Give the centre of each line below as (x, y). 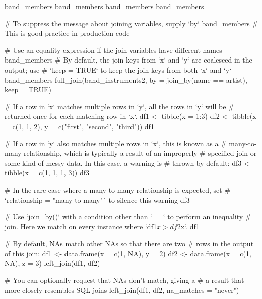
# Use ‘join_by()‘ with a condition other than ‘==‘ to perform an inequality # (128, 217)
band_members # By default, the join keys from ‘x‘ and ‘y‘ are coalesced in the (128, 60)
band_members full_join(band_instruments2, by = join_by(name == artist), (126, 79)
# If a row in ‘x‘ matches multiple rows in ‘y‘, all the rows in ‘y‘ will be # (119, 106)
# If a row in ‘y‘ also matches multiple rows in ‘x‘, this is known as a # (116, 143)
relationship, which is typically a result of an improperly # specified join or (140, 153)
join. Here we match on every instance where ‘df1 (81, 226)
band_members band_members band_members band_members (104, 6)
